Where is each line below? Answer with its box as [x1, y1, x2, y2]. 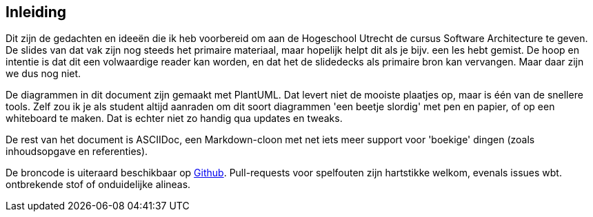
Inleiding [6, 3, 67, 21]
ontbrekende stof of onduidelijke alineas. [6, 178, 191, 191]
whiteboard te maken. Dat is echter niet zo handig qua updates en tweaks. [6, 112, 343, 125]
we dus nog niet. [6, 68, 81, 80]
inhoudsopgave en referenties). [6, 145, 148, 158]
